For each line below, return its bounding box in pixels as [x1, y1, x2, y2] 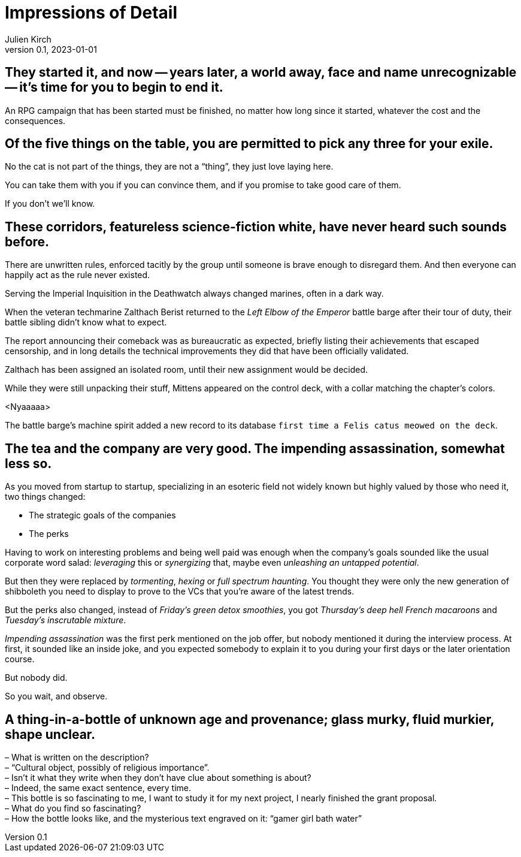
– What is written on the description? [5, 752, 149, 762]
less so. [5, 455, 52, 471]
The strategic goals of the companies [29, 510, 176, 521]
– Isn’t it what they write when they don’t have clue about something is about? [5, 772, 311, 783]
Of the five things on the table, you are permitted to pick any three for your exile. [5, 136, 493, 152]
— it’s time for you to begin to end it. [5, 80, 223, 95]
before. [5, 234, 50, 249]
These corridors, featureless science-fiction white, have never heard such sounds [5, 219, 507, 234]
